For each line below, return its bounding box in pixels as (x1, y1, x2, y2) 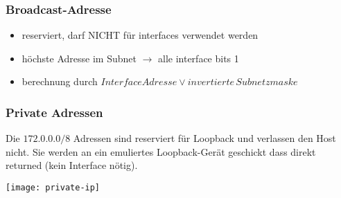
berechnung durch (21, 74, 98, 89)
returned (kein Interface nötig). (6, 158, 138, 172)
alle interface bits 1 (158, 51, 239, 65)
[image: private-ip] (6, 183, 100, 192)
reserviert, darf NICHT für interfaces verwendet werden (21, 28, 259, 42)
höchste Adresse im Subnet (21, 51, 137, 65)
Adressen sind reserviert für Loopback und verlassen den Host (73, 131, 336, 145)
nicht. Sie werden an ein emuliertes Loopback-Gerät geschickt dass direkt (6, 144, 316, 159)
